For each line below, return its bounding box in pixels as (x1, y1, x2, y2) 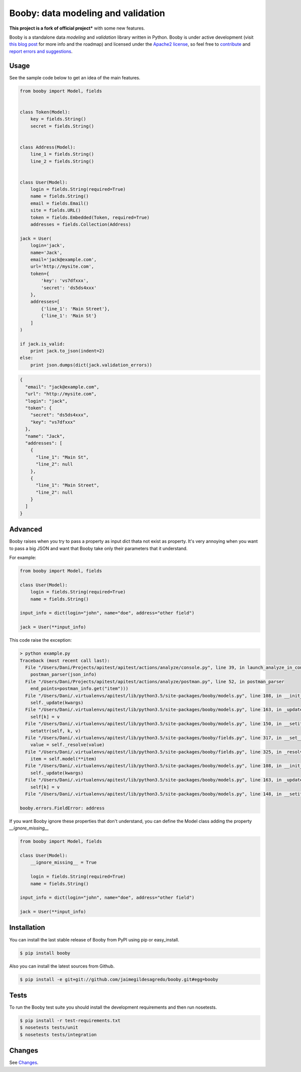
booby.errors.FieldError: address (20, 805, 105, 811)
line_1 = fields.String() (30, 151, 94, 157)
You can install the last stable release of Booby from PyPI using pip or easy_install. (9, 936, 180, 942)
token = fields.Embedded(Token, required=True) (30, 214, 150, 220)
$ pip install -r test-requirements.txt (20, 1018, 120, 1023)
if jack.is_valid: (20, 341, 65, 346)
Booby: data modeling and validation (9, 8, 166, 19)
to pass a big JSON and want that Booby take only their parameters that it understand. (9, 545, 188, 551)
